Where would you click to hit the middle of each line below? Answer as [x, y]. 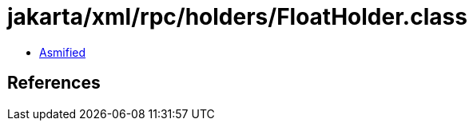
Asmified [63, 52]
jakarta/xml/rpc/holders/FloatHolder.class [237, 17]
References [54, 83]
